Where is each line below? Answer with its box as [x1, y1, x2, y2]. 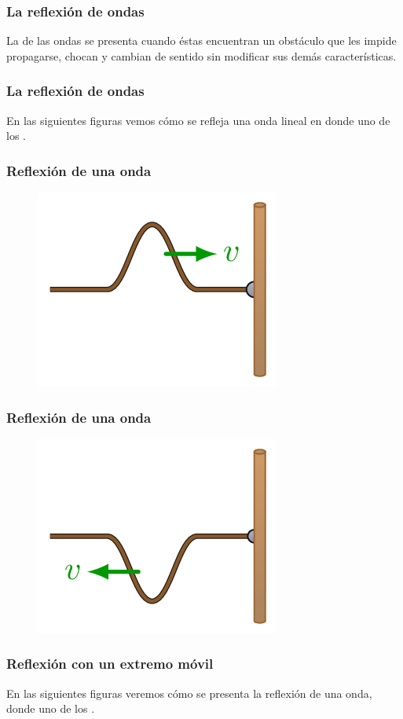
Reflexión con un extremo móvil [6, 654, 214, 673]
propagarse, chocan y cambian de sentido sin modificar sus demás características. [6, 47, 397, 64]
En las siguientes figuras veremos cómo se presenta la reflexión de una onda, [6, 684, 372, 701]
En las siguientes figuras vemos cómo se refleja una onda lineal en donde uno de [6, 112, 390, 128]
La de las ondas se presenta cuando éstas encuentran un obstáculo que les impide [6, 32, 397, 49]
